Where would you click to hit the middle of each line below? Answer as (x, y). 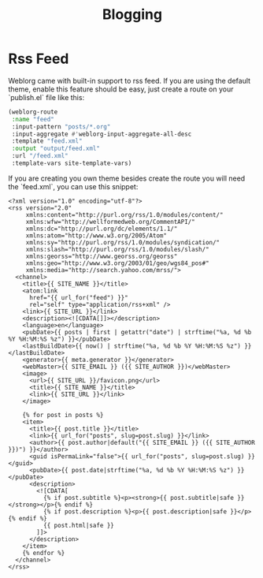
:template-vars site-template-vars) (72, 163)
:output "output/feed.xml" (56, 149)
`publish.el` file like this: (46, 97)
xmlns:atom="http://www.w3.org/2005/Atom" (96, 235)
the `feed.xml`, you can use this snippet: (73, 186)
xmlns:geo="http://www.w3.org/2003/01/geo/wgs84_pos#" (118, 263)
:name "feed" (33, 119)
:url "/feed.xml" (40, 156)
